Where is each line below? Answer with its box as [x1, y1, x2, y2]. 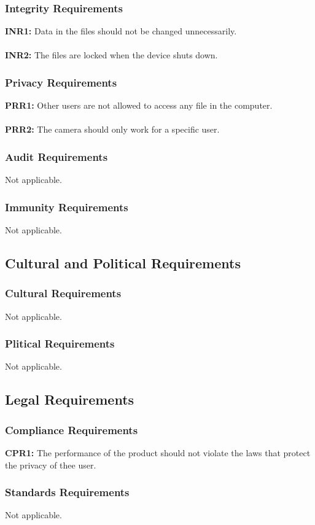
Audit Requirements [5, 149, 108, 164]
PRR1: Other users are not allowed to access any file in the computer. [5, 99, 273, 112]
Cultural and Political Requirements [5, 254, 241, 273]
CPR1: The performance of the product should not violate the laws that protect [5, 446, 311, 459]
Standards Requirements [5, 484, 130, 500]
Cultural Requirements [5, 286, 122, 301]
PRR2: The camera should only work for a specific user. [5, 123, 220, 136]
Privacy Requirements [5, 74, 117, 90]
